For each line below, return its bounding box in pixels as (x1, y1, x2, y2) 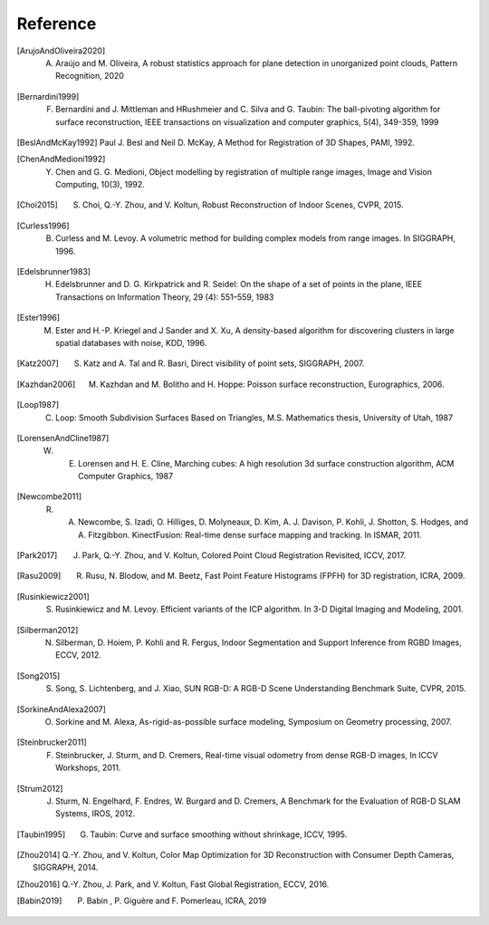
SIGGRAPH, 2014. (33, 862, 99, 873)
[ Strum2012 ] (16, 783, 63, 794)
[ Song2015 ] (16, 670, 61, 681)
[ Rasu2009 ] (16, 571, 62, 582)
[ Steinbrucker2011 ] (16, 737, 88, 747)
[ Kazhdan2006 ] (16, 379, 76, 390)
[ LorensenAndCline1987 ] (16, 432, 110, 443)
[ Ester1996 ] (16, 313, 61, 323)
